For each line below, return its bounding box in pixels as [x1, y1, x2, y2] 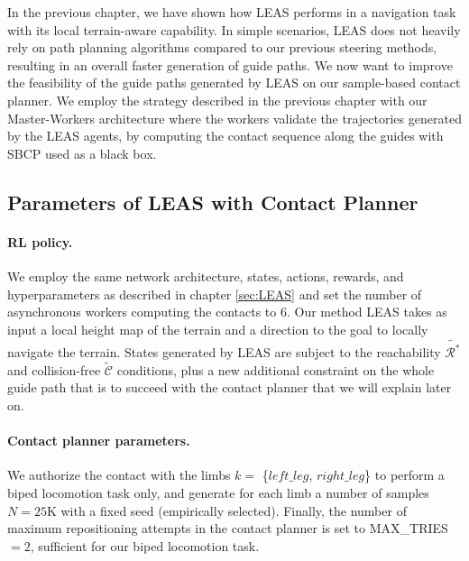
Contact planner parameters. [7, 431, 190, 450]
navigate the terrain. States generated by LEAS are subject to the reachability [7, 343, 441, 362]
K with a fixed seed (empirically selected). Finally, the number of [46, 501, 407, 520]
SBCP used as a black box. [7, 143, 157, 162]
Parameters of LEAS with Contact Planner [7, 188, 418, 216]
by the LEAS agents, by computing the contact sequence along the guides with [7, 126, 444, 145]
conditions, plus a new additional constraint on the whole [116, 360, 435, 379]
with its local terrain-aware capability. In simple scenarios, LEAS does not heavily [7, 20, 461, 39]
